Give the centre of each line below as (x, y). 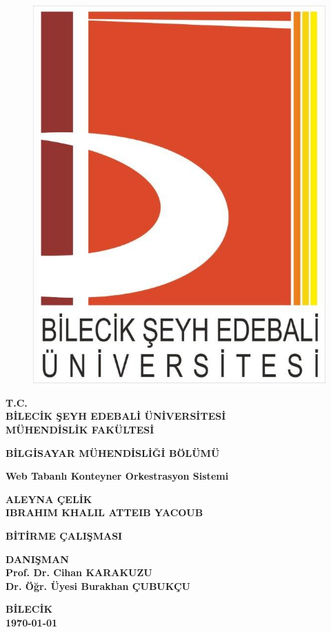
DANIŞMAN (37, 559)
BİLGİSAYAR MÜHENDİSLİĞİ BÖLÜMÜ (113, 452)
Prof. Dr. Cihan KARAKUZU (79, 572)
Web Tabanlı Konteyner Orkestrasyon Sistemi (117, 476)
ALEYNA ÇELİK (49, 499)
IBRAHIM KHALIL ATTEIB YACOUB (104, 512)
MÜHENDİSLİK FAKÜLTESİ (80, 429)
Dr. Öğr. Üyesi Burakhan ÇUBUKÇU (98, 585)
